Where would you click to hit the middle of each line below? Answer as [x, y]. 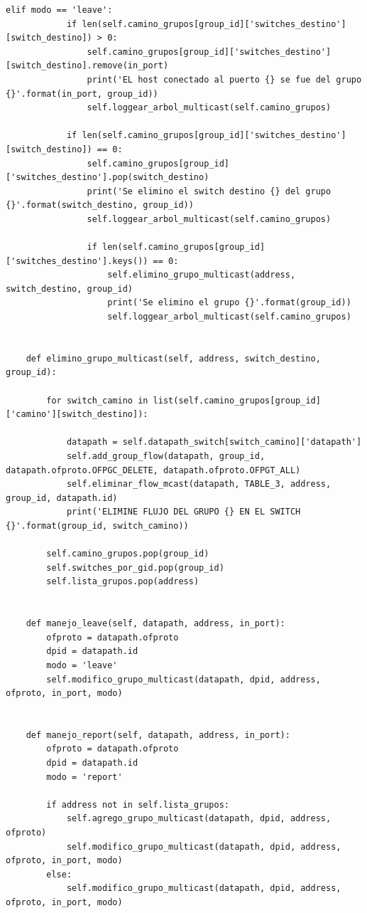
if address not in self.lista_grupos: [138, 804]
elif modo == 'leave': [59, 10]
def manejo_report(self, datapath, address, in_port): [158, 735]
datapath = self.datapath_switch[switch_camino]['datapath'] [214, 442]
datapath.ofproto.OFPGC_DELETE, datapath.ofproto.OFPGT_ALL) [153, 470]
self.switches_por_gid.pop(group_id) [135, 568]
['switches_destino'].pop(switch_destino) [108, 178]
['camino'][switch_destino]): [77, 415]
